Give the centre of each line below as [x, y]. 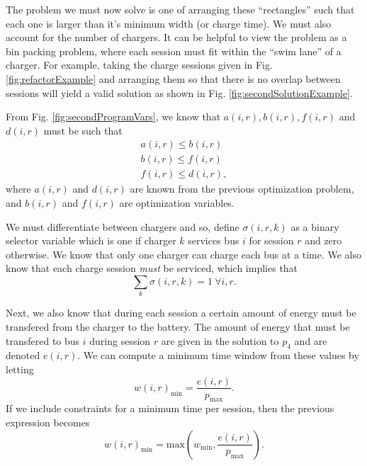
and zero [323, 240]
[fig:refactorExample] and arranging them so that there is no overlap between [173, 78]
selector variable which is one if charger [91, 240]
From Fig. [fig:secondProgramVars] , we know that [113, 116]
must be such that [83, 130]
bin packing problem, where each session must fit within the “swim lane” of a [174, 51]
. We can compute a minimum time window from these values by [218, 355]
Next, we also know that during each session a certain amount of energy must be [181, 313]
